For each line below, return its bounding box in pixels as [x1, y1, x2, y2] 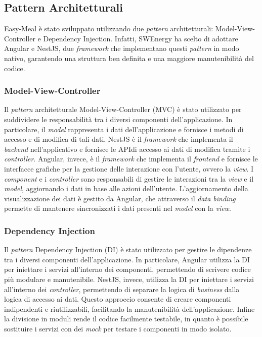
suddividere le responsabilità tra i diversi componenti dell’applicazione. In [4, 114, 233, 124]
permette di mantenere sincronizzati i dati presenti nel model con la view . [4, 203, 231, 213]
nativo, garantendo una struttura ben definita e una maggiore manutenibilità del [4, 52, 254, 63]
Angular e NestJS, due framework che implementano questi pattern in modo [4, 43, 239, 53]
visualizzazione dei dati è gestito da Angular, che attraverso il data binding [4, 193, 236, 203]
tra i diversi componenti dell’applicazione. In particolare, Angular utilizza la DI [4, 254, 250, 264]
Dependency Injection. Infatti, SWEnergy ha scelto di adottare [43, 33, 238, 43]
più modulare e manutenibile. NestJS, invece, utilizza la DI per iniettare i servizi [4, 273, 254, 284]
